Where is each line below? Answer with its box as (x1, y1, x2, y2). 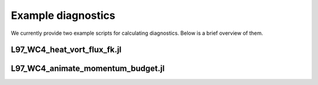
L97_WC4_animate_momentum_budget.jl (11, 64, 165, 74)
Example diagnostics (11, 9, 116, 22)
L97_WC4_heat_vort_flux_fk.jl (11, 45, 122, 55)
